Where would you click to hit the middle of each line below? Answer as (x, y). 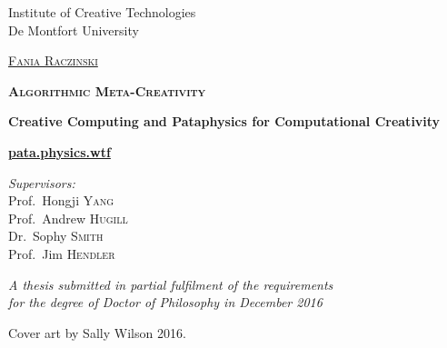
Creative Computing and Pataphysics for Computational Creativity (224, 121)
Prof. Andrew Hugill (68, 218)
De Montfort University (74, 30)
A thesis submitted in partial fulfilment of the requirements (171, 284)
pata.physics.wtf (60, 151)
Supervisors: (42, 182)
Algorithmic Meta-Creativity (107, 90)
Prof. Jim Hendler (62, 253)
